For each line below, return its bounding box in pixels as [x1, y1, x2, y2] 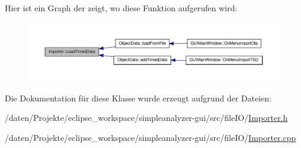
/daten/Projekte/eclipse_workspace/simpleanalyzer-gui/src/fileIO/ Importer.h [5, 111, 288, 124]
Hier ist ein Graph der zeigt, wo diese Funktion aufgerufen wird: [5, 2, 238, 14]
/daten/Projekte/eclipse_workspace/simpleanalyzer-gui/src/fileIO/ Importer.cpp [5, 131, 296, 143]
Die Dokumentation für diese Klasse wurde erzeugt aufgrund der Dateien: [5, 91, 271, 104]
